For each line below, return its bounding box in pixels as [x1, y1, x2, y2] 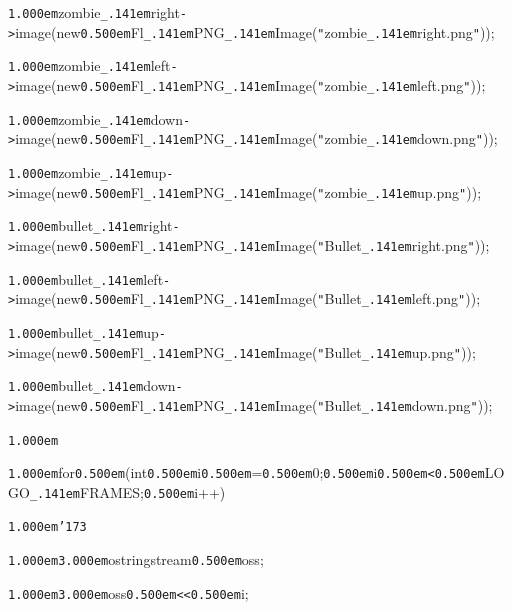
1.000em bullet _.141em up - [8, 321, 167, 342]
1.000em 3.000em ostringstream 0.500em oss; [8, 549, 264, 570]
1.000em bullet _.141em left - [8, 268, 171, 289]
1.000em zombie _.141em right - [8, 2, 188, 22]
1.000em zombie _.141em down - [8, 108, 191, 129]
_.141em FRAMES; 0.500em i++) [29, 481, 226, 502]
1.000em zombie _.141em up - [8, 161, 174, 182]
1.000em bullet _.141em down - [8, 375, 183, 396]
